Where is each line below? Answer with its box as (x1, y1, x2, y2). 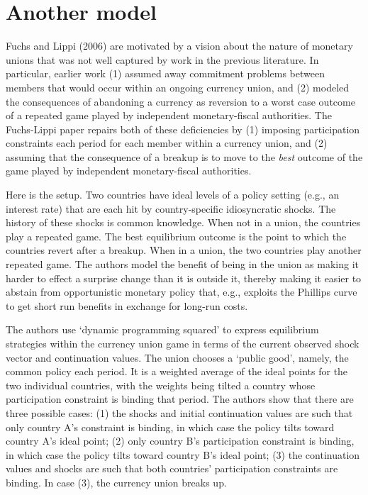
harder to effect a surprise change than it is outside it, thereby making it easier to (6, 270, 362, 285)
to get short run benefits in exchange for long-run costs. (6, 298, 248, 313)
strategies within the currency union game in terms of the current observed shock (6, 336, 359, 350)
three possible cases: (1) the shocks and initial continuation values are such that (6, 405, 353, 420)
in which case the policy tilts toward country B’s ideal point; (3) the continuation (6, 447, 360, 462)
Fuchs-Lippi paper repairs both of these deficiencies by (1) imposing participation (6, 121, 360, 136)
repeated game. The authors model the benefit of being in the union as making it (6, 257, 359, 272)
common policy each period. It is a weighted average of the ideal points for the (6, 364, 348, 379)
